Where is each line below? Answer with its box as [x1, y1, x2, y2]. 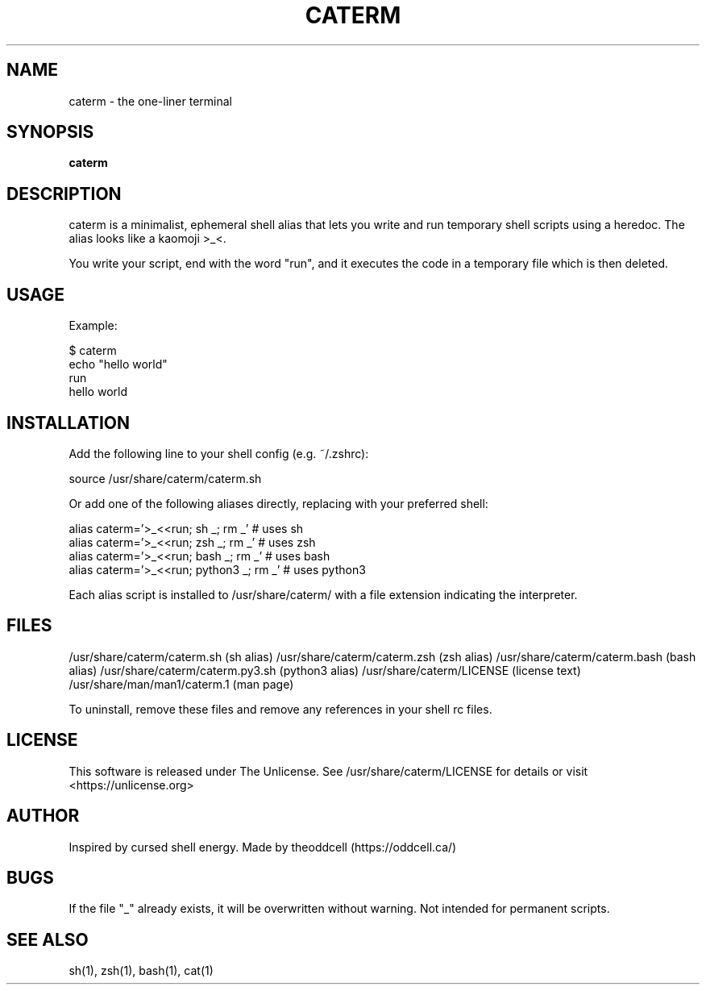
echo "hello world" [69, 357, 168, 372]
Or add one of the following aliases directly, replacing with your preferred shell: [69, 496, 488, 510]
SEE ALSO [6, 929, 89, 950]
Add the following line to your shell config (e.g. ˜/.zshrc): [69, 446, 369, 460]
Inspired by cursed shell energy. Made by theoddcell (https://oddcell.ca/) [69, 839, 457, 854]
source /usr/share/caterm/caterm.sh [69, 471, 262, 485]
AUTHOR [6, 806, 80, 827]
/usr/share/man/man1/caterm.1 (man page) [69, 677, 294, 691]
